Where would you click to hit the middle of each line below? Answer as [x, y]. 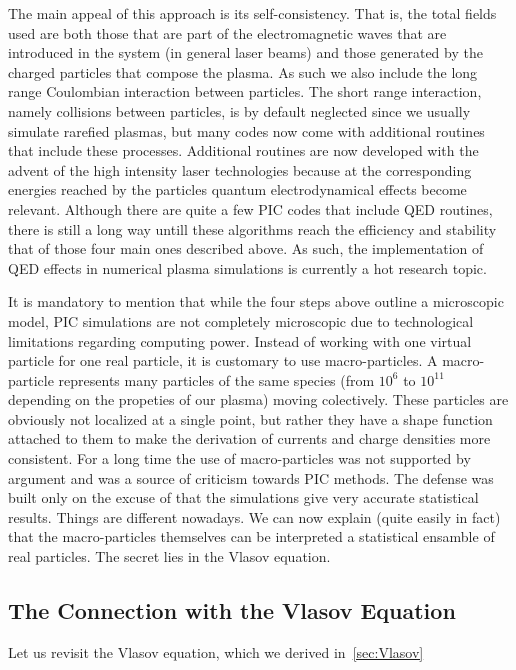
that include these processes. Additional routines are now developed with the [243, 150]
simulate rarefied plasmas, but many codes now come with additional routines [246, 130]
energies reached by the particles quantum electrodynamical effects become [237, 189]
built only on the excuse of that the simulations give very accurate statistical [243, 497]
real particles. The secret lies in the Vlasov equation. [169, 556]
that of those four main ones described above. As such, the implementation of [246, 248]
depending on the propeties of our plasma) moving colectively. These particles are [258, 399]
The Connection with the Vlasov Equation [232, 610]
